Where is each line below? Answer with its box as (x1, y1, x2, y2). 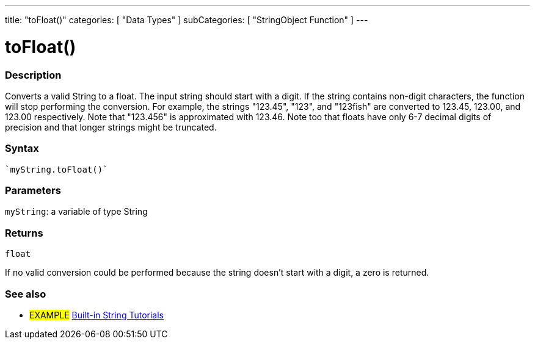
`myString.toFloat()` (5, 164, 108, 174)
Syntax (5, 142, 39, 155)
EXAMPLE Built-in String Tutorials (29, 309, 164, 320)
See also (5, 287, 46, 300)
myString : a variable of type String (5, 206, 148, 217)
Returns (5, 226, 43, 239)
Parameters (5, 184, 61, 196)
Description (5, 68, 62, 81)
